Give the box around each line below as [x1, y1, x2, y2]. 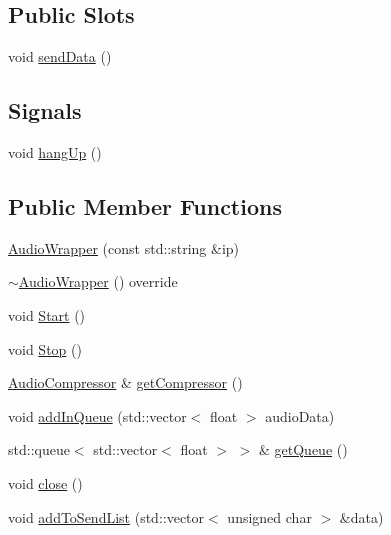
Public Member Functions [8, 190, 282, 221]
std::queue [8, 439, 70, 460]
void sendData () [8, 46, 112, 67]
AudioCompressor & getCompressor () [8, 372, 243, 393]
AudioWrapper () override [18, 271, 178, 292]
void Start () [8, 304, 86, 325]
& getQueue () [259, 439, 348, 460]
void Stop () [8, 338, 82, 359]
